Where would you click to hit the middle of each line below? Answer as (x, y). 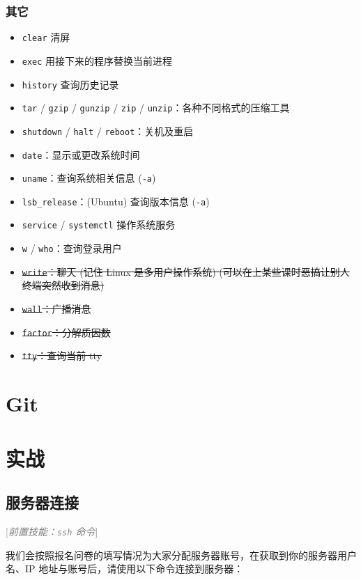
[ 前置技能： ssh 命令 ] (52, 531)
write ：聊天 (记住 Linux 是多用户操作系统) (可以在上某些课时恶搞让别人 (186, 271)
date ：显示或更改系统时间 (81, 154)
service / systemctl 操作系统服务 (99, 225)
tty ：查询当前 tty (62, 355)
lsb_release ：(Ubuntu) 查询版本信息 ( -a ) (116, 201)
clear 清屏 (46, 37)
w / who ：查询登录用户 (72, 248)
